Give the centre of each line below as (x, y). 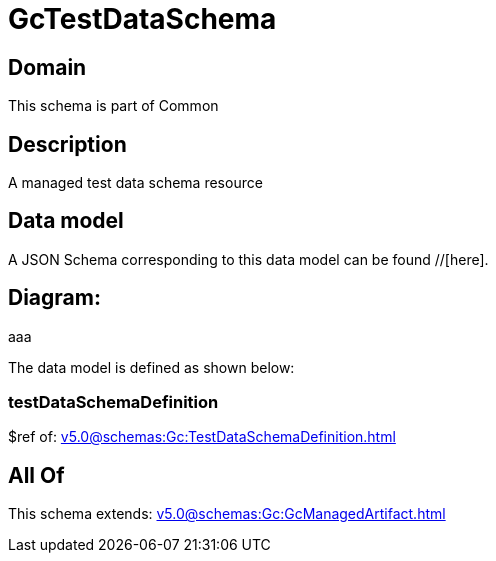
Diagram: (54, 298)
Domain (47, 67)
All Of (36, 475)
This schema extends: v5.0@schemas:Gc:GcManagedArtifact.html (227, 514)
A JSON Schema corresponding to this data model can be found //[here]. (248, 259)
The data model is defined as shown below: (151, 367)
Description (67, 144)
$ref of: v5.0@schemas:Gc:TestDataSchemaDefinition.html (202, 437)
